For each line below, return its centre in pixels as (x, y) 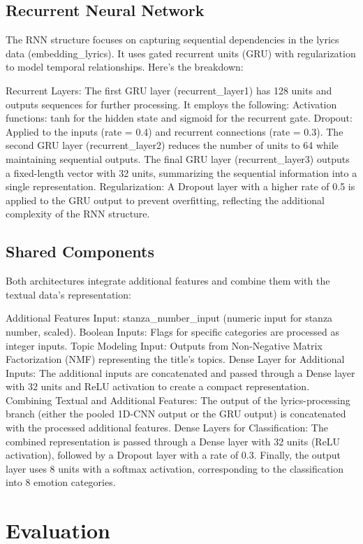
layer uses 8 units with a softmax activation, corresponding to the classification (175, 468)
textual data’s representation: (68, 294)
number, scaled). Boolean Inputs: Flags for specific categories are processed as (172, 331)
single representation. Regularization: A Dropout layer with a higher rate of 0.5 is (180, 186)
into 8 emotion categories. (61, 482)
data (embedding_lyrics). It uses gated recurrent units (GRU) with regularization (181, 53)
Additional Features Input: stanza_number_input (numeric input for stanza (169, 318)
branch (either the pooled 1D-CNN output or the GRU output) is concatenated (176, 414)
